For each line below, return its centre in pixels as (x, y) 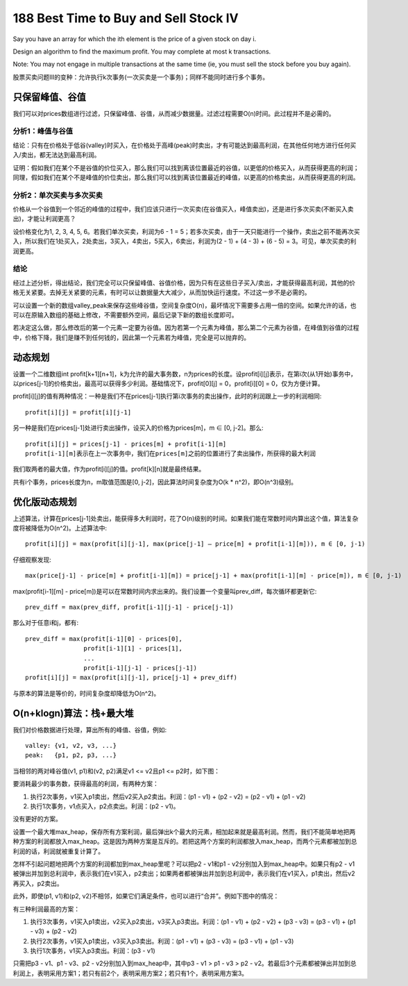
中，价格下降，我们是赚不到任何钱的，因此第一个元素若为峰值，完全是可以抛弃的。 (131, 337)
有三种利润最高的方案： (46, 909)
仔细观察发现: (32, 560)
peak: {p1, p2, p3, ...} (71, 755)
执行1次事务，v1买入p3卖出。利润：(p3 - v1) (93, 951)
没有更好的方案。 (37, 819)
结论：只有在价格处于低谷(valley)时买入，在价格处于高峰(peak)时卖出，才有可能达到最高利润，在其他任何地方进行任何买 (185, 145)
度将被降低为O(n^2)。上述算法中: (60, 528)
